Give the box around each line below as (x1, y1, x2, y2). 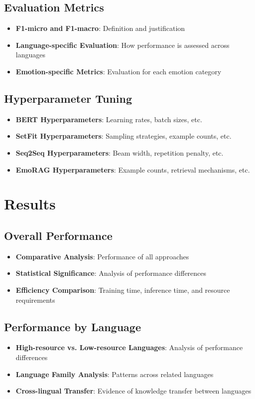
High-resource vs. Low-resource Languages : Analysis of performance (15, 342, 243, 353)
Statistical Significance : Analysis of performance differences (15, 268, 207, 278)
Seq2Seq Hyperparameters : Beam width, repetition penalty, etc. (15, 147, 224, 158)
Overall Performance (4, 227, 113, 243)
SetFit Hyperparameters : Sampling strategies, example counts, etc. (15, 131, 232, 141)
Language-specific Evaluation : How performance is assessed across (15, 39, 230, 50)
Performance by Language (4, 319, 141, 334)
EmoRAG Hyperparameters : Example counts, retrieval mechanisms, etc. (15, 164, 250, 175)
